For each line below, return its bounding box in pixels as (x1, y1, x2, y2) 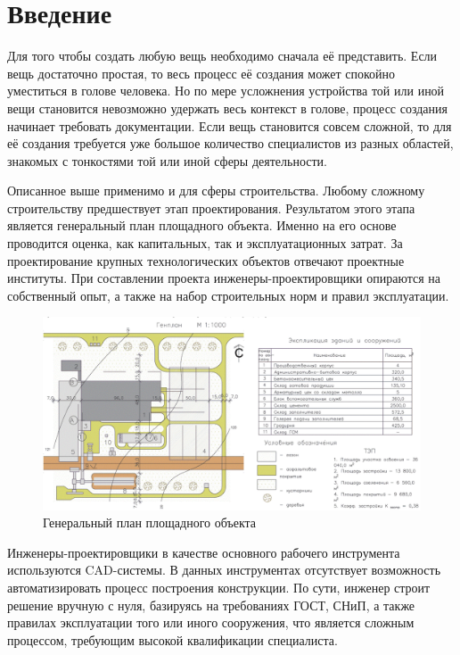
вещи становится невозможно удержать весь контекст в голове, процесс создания (7, 98, 448, 117)
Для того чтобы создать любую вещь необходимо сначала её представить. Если (7, 46, 438, 65)
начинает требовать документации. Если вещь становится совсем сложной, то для (7, 116, 452, 135)
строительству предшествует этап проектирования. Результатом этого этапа (7, 198, 415, 217)
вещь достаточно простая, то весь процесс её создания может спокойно (7, 63, 396, 82)
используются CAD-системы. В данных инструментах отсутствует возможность (7, 560, 441, 579)
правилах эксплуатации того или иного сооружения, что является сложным (7, 613, 415, 632)
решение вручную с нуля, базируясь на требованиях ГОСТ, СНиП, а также (7, 595, 415, 614)
